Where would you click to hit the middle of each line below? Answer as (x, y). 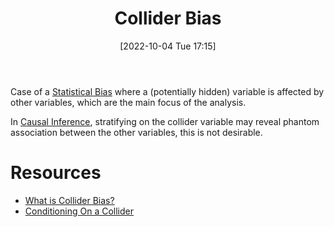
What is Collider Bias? (69, 200)
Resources (56, 173)
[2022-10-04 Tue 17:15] (168, 46)
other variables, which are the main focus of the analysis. (128, 102)
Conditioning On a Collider (79, 211)
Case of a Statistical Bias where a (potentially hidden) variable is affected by (167, 91)
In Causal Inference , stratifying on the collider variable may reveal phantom (165, 121)
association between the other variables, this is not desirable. (136, 132)
